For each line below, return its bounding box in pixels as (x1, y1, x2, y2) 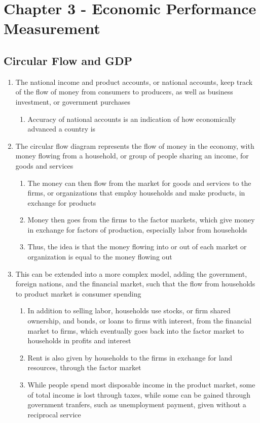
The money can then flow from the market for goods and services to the (27, 177, 251, 188)
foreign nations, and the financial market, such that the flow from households (15, 278, 255, 289)
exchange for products (27, 197, 96, 208)
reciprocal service (27, 409, 81, 419)
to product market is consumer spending (15, 288, 141, 299)
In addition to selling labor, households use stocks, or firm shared (27, 305, 231, 316)
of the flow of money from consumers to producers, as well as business (15, 86, 233, 97)
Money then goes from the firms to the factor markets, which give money (27, 214, 255, 225)
